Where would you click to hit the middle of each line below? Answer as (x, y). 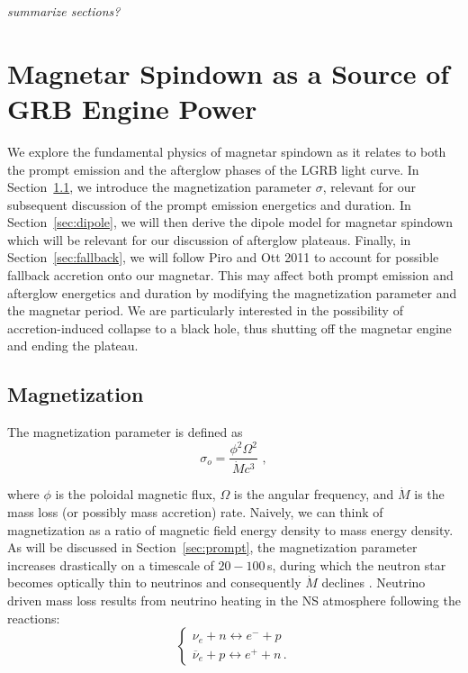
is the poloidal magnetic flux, (135, 494)
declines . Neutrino (373, 582)
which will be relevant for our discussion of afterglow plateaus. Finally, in (209, 239)
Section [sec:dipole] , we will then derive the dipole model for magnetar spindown (230, 222)
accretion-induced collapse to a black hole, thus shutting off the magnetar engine (229, 327)
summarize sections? (64, 11)
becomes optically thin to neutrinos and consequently (154, 582)
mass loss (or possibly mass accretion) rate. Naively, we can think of (195, 512)
